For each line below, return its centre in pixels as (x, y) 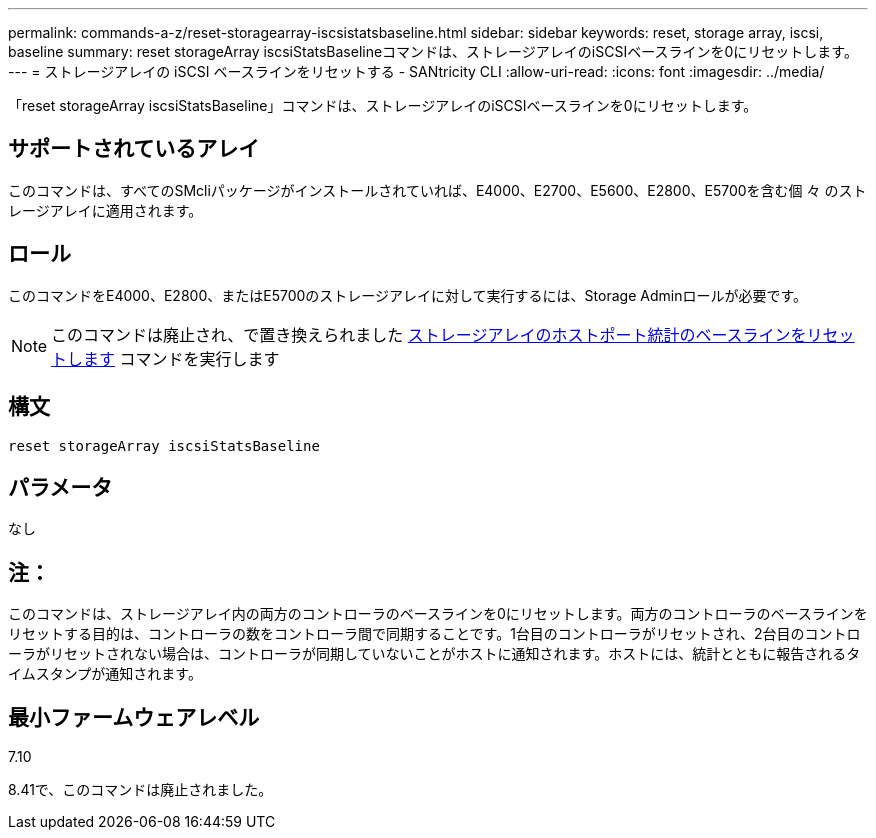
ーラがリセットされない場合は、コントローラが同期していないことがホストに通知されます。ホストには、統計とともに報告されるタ (434, 654)
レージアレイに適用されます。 (105, 210)
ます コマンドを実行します (181, 358)
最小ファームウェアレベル (134, 717)
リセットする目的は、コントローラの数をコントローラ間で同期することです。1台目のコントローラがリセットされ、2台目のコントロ (434, 634)
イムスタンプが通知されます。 (105, 674)
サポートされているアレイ (134, 149)
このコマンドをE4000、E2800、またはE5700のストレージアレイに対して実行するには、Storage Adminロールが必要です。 (408, 295)
